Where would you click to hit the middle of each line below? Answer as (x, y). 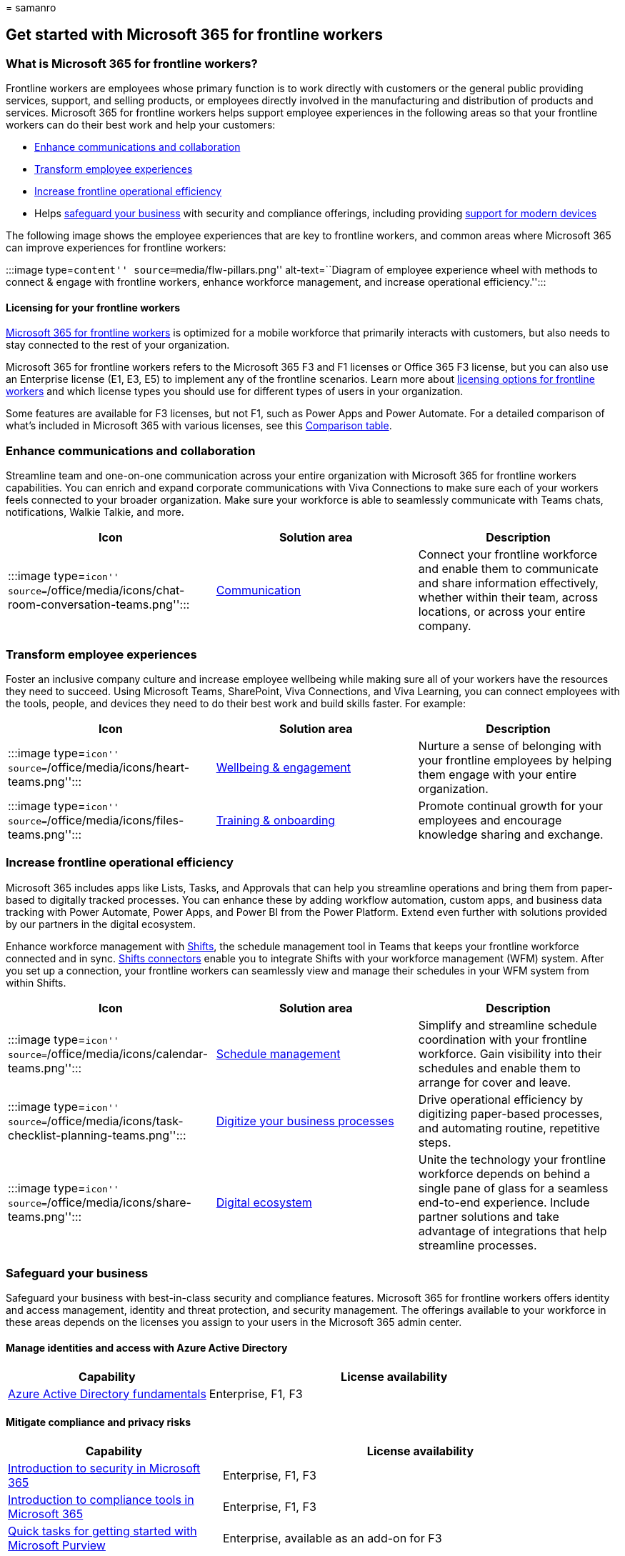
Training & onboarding (276, 820)
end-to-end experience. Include (504, 1202)
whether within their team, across (508, 598)
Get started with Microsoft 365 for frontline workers (194, 35)
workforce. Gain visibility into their (510, 1053)
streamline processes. (477, 1245)
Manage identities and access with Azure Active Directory (147, 1348)
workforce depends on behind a (504, 1173)
